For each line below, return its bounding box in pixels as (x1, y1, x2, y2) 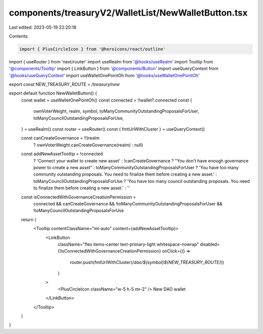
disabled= (200, 241, 220, 247)
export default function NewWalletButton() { (9, 90, 97, 96)
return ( (21, 216, 37, 222)
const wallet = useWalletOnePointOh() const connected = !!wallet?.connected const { (21, 97, 192, 103)
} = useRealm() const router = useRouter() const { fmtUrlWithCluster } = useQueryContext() (21, 126, 205, 132)
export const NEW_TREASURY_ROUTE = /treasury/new (9, 81, 120, 87)
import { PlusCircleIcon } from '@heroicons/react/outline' (19, 46, 166, 52)
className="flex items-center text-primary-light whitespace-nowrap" (57, 241, 199, 247)
